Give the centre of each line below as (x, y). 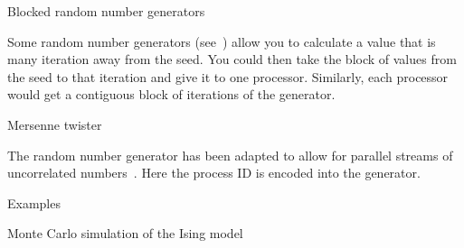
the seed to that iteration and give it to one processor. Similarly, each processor (228, 76)
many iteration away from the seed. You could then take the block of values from (232, 59)
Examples (34, 202)
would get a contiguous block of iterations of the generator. (171, 94)
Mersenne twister (55, 124)
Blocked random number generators (106, 11)
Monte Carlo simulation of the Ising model (125, 233)
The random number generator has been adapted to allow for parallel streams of (230, 155)
